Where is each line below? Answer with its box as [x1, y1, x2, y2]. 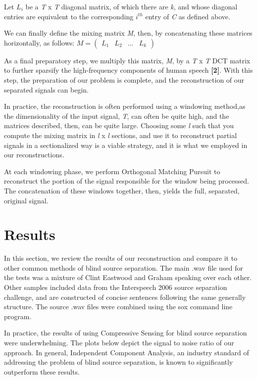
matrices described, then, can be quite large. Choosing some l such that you [4, 120, 234, 131]
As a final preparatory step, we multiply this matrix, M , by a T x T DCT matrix [4, 55, 251, 65]
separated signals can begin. [4, 84, 89, 95]
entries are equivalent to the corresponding [4, 11, 134, 21]
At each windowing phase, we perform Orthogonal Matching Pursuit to [4, 166, 220, 176]
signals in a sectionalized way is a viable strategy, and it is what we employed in [4, 140, 248, 150]
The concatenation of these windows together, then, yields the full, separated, [4, 185, 240, 195]
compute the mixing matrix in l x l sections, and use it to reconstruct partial [4, 130, 237, 140]
